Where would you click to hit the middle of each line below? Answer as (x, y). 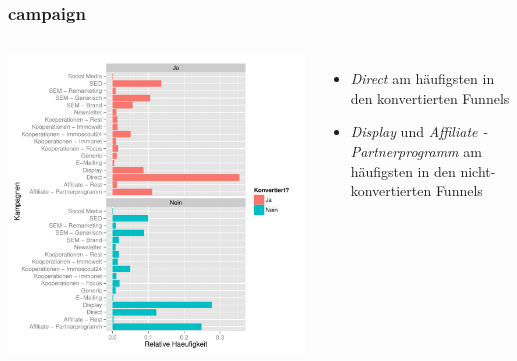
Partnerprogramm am (416, 151)
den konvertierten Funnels (430, 97)
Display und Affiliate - (419, 131)
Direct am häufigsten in (422, 78)
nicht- (478, 170)
